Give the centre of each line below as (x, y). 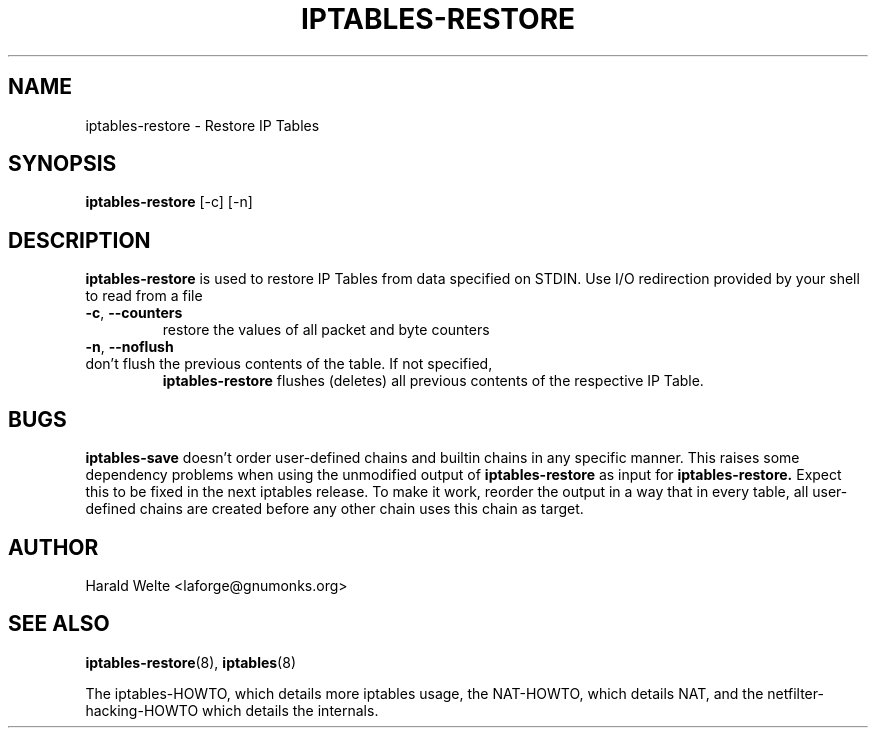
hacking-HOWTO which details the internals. (232, 710)
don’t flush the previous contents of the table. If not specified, (289, 364)
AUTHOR (53, 547)
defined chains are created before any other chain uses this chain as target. (334, 509)
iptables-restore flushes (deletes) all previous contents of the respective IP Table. (433, 381)
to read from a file (144, 296)
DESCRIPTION (79, 240)
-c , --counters (134, 313)
